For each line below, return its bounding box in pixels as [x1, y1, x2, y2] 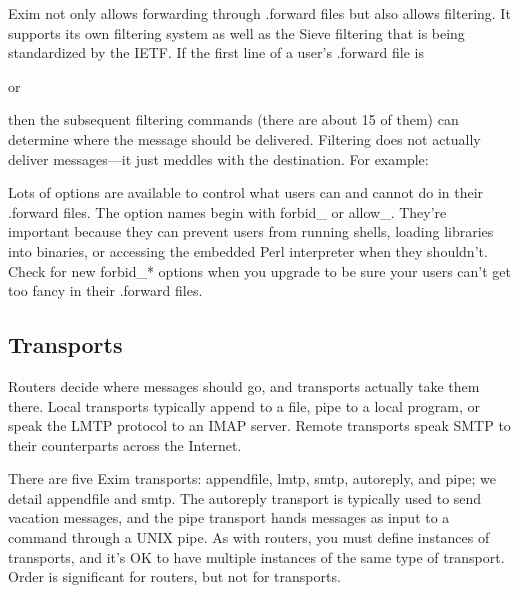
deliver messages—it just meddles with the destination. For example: [8, 148, 429, 169]
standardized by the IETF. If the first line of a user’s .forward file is [8, 42, 424, 63]
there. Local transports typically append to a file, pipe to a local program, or [8, 395, 480, 416]
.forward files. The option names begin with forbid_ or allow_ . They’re [8, 201, 447, 222]
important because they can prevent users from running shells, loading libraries [8, 221, 494, 242]
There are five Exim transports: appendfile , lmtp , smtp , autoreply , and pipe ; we [8, 468, 497, 489]
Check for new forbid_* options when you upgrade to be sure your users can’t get [8, 260, 512, 281]
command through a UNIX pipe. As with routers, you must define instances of [8, 527, 490, 548]
